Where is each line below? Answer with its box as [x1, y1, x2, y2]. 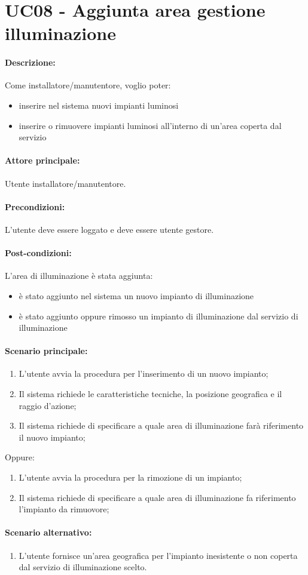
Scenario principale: [5, 345, 88, 357]
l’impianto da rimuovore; [19, 503, 109, 515]
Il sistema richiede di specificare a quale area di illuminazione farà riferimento [19, 419, 304, 432]
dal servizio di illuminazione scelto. [19, 561, 147, 573]
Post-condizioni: [5, 247, 72, 259]
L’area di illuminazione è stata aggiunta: [5, 269, 153, 282]
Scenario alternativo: [5, 526, 92, 539]
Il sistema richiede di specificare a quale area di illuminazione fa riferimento [19, 491, 296, 503]
